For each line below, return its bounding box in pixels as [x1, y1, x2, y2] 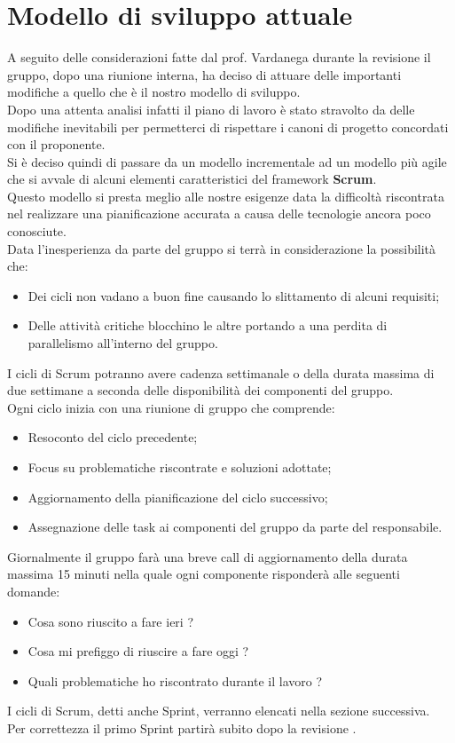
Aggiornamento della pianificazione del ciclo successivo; [27, 487, 328, 506]
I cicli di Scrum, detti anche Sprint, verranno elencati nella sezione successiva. [7, 701, 430, 720]
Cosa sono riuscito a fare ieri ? [27, 612, 194, 630]
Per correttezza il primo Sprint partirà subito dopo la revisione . [7, 718, 357, 737]
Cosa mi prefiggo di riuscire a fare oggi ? [27, 642, 249, 660]
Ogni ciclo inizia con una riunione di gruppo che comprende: [7, 398, 335, 416]
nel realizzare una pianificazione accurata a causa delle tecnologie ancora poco [7, 204, 431, 223]
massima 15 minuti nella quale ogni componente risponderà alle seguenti [7, 565, 400, 583]
